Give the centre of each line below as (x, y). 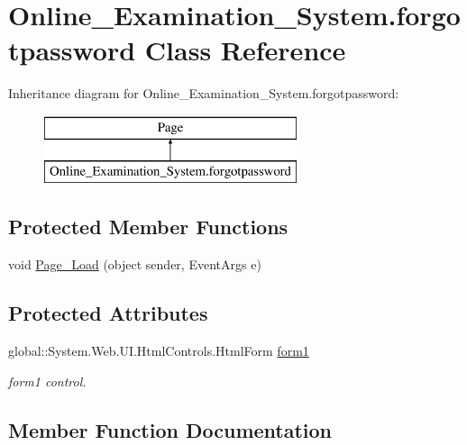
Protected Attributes (108, 313)
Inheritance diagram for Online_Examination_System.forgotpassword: (204, 93)
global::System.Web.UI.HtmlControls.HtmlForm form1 (159, 351)
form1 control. (47, 381)
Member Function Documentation (170, 429)
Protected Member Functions (148, 227)
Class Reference (245, 50)
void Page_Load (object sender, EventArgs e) (135, 264)
